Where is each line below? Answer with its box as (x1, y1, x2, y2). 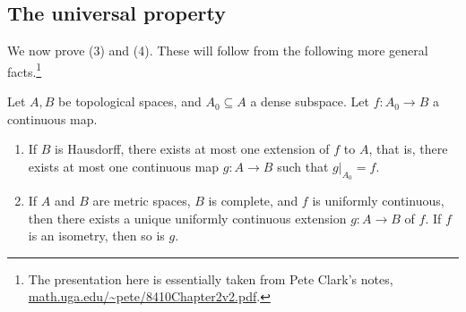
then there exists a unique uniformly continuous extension (28, 208, 347, 227)
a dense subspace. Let (250, 92, 370, 111)
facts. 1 (7, 59, 42, 80)
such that (277, 156, 329, 175)
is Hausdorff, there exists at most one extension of (55, 139, 330, 158)
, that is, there (368, 139, 448, 158)
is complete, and (208, 191, 298, 210)
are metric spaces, (92, 191, 191, 210)
